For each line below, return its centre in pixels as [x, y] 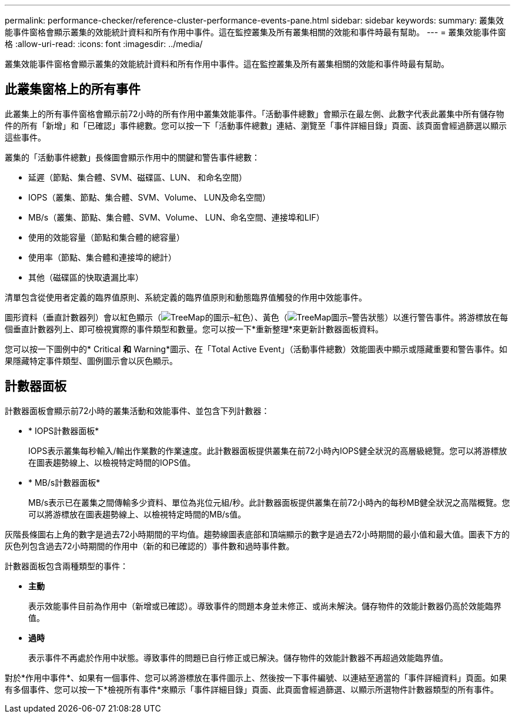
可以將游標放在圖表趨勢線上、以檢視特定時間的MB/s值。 [137, 514]
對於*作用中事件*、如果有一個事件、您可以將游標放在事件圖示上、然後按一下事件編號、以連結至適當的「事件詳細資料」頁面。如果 [256, 677]
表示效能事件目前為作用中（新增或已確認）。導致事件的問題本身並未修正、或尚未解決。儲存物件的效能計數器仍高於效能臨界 [265, 606]
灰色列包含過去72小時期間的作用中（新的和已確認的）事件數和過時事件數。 [150, 546]
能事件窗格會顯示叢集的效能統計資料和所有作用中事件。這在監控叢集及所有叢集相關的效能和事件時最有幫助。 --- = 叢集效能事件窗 [255, 32]
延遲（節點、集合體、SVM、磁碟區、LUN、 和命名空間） [138, 177]
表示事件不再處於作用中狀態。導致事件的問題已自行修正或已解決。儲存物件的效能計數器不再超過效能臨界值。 [238, 657]
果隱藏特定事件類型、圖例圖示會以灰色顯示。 [91, 360]
